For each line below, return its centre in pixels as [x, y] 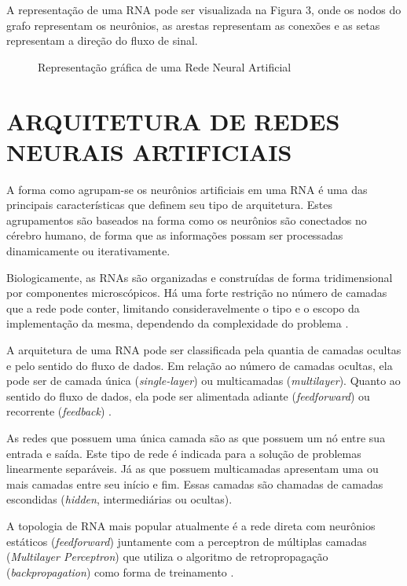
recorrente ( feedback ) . [59, 411]
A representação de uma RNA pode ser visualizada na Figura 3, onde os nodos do [204, 9]
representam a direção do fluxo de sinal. [102, 40]
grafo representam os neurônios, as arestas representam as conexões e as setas [193, 25]
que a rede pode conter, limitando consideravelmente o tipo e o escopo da [183, 308]
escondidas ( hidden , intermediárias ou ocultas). [119, 499]
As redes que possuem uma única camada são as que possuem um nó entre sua [196, 438]
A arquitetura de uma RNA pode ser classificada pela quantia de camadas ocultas [204, 350]
